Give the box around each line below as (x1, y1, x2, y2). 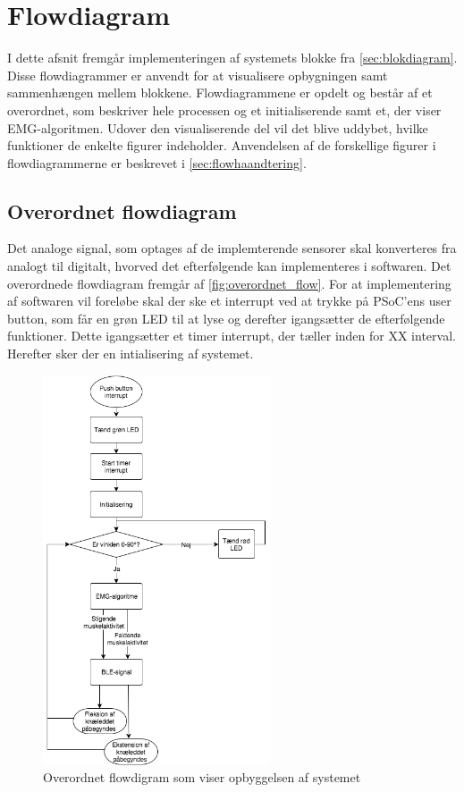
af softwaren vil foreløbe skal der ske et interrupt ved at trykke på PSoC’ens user (7, 291, 451, 310)
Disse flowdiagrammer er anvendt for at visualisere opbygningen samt (7, 65, 388, 84)
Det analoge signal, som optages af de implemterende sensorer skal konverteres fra (7, 239, 457, 257)
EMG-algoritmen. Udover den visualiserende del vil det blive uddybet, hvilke (7, 118, 428, 137)
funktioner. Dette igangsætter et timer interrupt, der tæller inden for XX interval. (7, 326, 456, 345)
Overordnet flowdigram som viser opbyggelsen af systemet (43, 768, 361, 787)
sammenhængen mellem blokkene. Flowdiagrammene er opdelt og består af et (7, 83, 433, 102)
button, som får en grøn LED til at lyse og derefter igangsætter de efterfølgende (7, 308, 445, 327)
